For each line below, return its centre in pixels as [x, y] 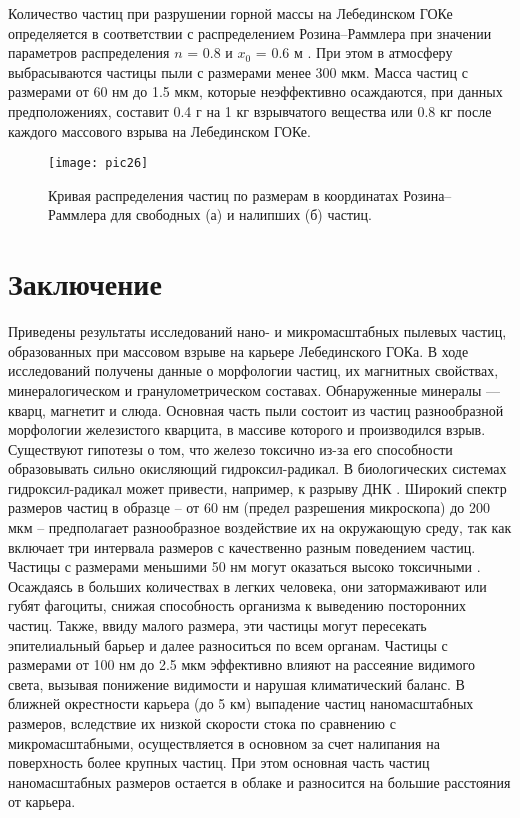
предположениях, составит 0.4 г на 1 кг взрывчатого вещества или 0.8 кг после [250, 110]
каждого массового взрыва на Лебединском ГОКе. [159, 130]
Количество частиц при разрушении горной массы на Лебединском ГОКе [230, 13]
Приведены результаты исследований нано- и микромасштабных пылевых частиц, [257, 331]
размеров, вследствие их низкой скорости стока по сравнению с [202, 723]
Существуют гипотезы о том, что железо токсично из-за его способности [230, 448]
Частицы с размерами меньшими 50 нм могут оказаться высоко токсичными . [244, 566]
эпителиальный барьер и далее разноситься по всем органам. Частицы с [228, 644]
